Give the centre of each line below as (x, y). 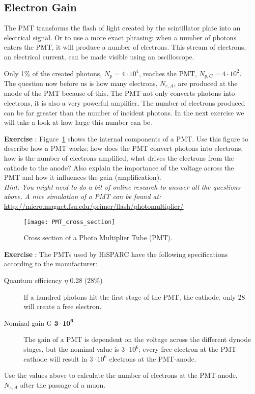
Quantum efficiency (33, 280)
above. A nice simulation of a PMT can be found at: (83, 196)
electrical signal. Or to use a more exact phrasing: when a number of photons (120, 37)
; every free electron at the (179, 349)
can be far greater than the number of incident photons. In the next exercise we (124, 112)
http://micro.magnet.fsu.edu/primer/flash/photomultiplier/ (94, 206)
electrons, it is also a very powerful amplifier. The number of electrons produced (125, 103)
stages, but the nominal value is (71, 349)
